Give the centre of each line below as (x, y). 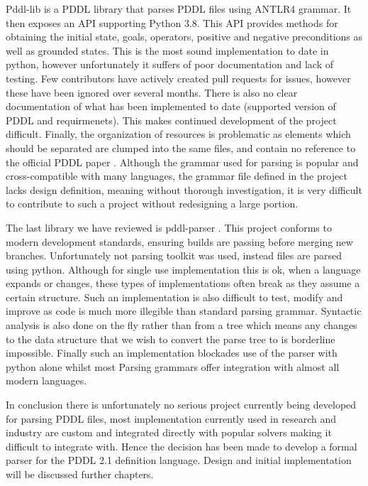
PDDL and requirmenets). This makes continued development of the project (171, 120)
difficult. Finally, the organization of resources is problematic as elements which (178, 134)
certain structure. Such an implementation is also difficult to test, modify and (174, 297)
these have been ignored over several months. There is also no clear (152, 92)
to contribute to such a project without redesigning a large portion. (152, 204)
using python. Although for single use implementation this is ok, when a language (183, 269)
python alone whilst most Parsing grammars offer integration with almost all (173, 366)
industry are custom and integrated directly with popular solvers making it (169, 432)
